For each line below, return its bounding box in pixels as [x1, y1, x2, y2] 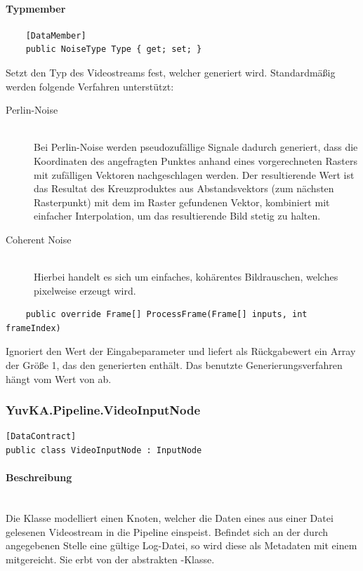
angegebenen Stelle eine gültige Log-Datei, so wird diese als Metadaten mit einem [6, 538, 357, 553]
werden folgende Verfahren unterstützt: [6, 79, 174, 93]
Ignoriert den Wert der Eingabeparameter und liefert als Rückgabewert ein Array [6, 344, 356, 358]
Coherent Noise [6, 231, 72, 246]
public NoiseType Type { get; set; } [25, 44, 202, 55]
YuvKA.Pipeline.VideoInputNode [6, 401, 201, 419]
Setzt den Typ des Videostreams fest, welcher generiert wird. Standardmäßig [6, 65, 336, 79]
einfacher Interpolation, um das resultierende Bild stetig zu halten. [34, 208, 321, 223]
